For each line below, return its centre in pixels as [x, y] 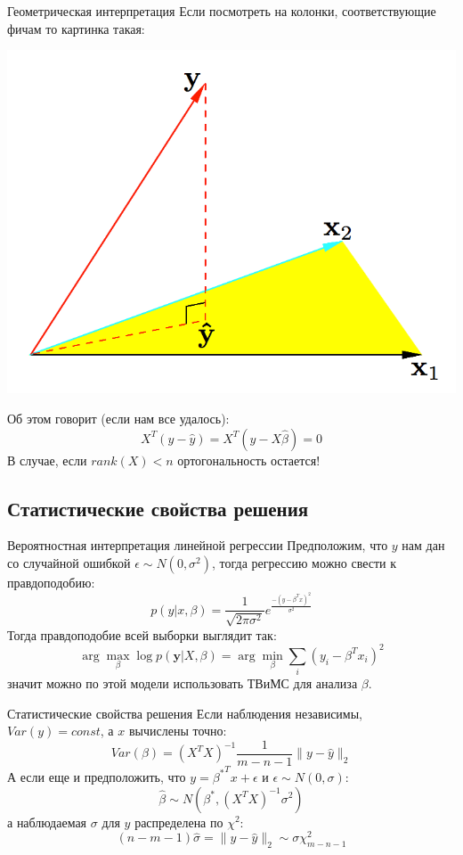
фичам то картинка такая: [76, 28]
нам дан [423, 545]
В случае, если [47, 460]
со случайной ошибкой [69, 562]
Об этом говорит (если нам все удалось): [118, 418]
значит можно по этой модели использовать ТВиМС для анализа [183, 683]
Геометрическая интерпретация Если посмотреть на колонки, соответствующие [222, 11]
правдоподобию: [51, 582]
